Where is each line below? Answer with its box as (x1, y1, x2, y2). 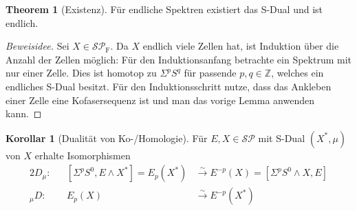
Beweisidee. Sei (6, 39, 69, 53)
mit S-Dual (258, 130, 305, 145)
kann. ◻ (6, 106, 42, 121)
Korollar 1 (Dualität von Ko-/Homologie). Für (6, 130, 208, 145)
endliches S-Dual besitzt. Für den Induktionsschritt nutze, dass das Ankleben (6, 79, 332, 93)
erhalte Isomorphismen (34, 148, 131, 162)
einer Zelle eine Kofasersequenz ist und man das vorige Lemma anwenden (6, 92, 314, 107)
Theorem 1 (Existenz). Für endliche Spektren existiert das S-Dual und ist (6, 2, 323, 16)
